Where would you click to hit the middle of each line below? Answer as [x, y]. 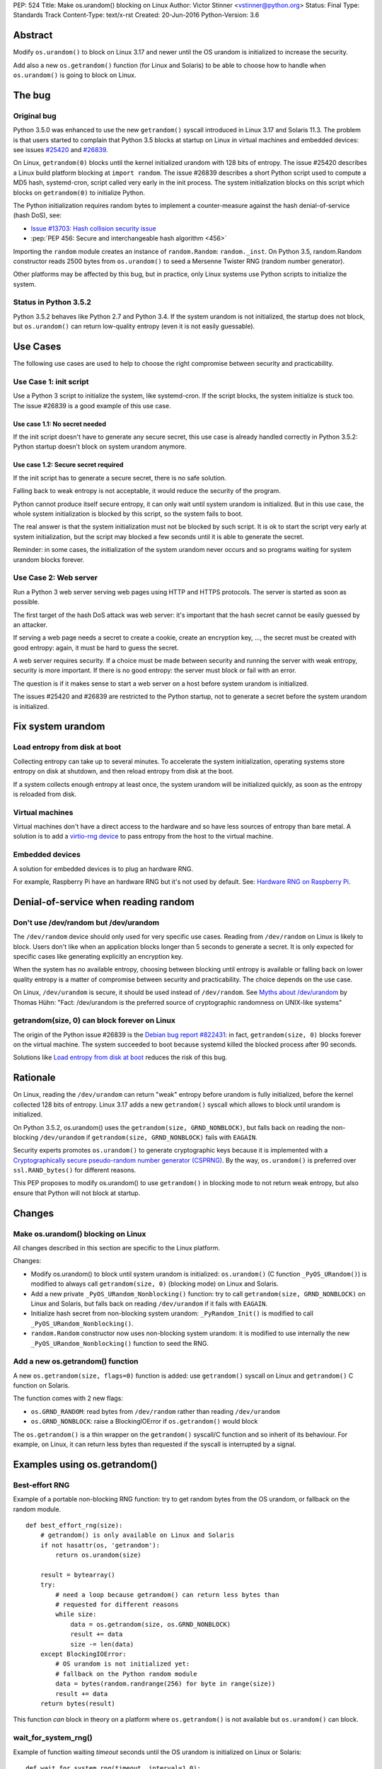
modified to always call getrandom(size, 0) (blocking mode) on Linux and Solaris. [155, 1284]
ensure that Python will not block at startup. [77, 1193]
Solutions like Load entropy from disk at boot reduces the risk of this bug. [120, 1057]
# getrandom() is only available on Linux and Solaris [137, 1535]
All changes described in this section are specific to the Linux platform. [117, 1248]
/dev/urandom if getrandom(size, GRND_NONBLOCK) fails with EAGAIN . [149, 1137]
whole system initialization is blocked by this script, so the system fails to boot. [128, 514]
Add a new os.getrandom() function [76, 1361]
